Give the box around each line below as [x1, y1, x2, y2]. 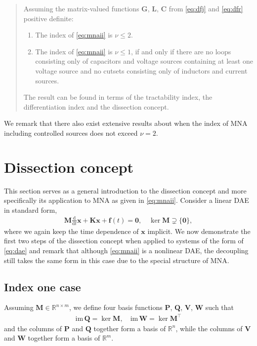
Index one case [4, 279, 81, 294]
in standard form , [4, 204, 57, 215]
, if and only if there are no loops [130, 46, 231, 56]
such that [205, 302, 234, 312]
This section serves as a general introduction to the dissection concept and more [4, 185, 247, 195]
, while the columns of [175, 323, 243, 333]
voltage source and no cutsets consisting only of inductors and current [35, 65, 248, 76]
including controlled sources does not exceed [4, 127, 138, 138]
